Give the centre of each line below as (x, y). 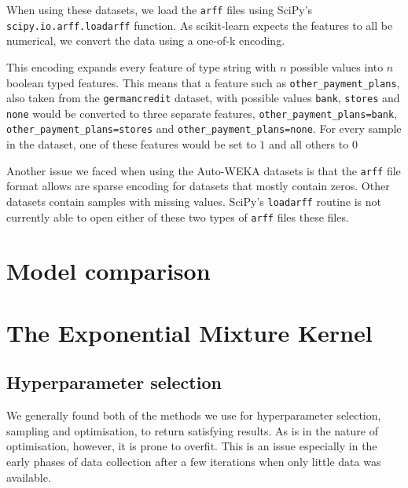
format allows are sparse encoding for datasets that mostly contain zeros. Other (198, 186)
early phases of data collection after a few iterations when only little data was (194, 462)
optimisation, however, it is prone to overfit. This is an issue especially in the (192, 446)
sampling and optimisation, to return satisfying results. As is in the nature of (192, 430)
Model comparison (108, 271)
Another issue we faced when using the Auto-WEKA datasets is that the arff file (204, 170)
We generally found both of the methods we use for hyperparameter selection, (194, 415)
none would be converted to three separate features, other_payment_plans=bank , (202, 113)
